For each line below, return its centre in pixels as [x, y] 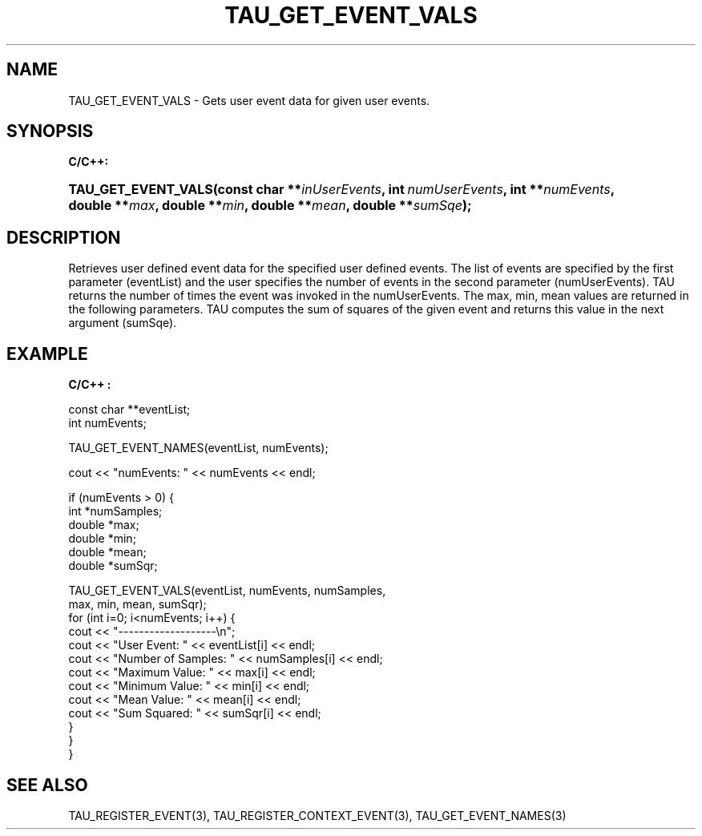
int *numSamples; [115, 511]
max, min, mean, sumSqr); [137, 604]
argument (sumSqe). [123, 323]
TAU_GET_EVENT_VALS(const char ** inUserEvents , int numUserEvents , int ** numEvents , [341, 190]
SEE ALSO [47, 785]
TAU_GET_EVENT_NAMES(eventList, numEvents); [198, 448]
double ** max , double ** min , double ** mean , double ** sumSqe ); [270, 206]
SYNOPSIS [50, 131]
